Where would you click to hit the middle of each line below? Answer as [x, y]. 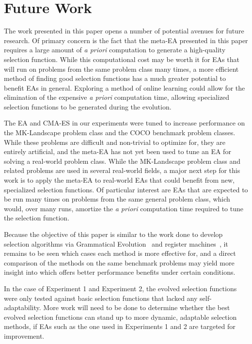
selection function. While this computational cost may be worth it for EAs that [122, 59]
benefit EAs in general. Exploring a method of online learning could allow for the [125, 87]
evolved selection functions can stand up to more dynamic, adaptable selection [120, 317]
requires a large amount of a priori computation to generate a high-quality [115, 50]
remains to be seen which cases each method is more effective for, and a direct [120, 253]
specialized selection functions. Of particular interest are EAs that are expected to [126, 189]
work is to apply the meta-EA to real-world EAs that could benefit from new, [119, 180]
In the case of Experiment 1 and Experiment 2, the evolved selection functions [120, 288]
